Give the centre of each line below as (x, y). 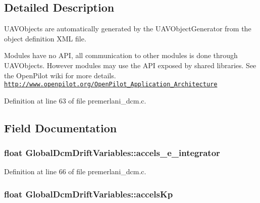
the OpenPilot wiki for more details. (60, 75)
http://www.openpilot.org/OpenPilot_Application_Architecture (111, 85)
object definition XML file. (45, 38)
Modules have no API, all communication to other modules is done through (121, 55)
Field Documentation (61, 128)
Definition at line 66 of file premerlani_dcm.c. (75, 171)
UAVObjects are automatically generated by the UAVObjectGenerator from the (128, 29)
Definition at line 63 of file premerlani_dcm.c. (75, 100)
